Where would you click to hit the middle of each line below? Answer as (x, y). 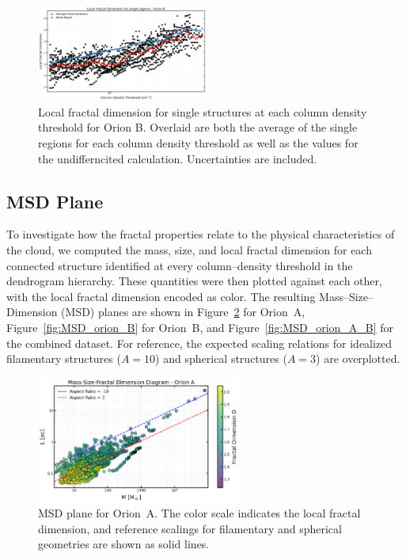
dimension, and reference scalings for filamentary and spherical (190, 528)
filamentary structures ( (64, 359)
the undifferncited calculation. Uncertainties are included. (178, 158)
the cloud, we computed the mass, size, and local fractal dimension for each (189, 250)
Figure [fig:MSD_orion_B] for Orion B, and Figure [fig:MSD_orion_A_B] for (200, 327)
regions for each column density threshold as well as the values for (198, 143)
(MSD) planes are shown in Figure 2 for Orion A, (183, 312)
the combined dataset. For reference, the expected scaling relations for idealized (199, 343)
